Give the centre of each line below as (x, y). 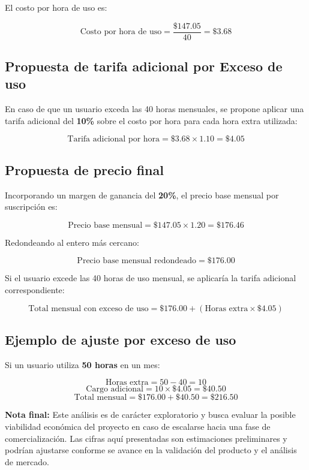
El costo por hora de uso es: (56, 7)
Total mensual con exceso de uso (88, 308)
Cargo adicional (115, 389)
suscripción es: (31, 207)
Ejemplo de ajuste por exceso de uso (121, 339)
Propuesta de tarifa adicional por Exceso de (144, 66)
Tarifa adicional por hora (114, 139)
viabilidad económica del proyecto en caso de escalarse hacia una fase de (138, 426)
